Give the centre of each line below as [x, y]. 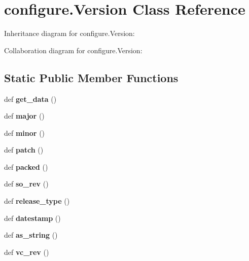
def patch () [24, 150]
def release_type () [37, 201]
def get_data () [30, 99]
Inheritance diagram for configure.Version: [69, 33]
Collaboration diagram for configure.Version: [73, 50]
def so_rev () [26, 184]
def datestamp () [32, 218]
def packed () [26, 166]
